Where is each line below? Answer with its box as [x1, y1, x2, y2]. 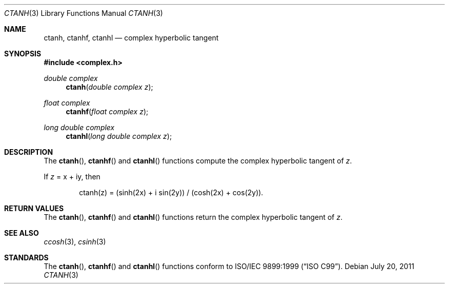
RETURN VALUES [4, 204, 64, 213]
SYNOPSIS [4, 49, 42, 58]
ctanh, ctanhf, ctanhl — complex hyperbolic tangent [44, 33, 219, 42]
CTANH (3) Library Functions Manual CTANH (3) [4, 9, 163, 17]
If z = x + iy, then [44, 172, 100, 181]
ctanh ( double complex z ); [66, 83, 153, 91]
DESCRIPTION [4, 148, 53, 156]
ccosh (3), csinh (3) [44, 237, 106, 246]
